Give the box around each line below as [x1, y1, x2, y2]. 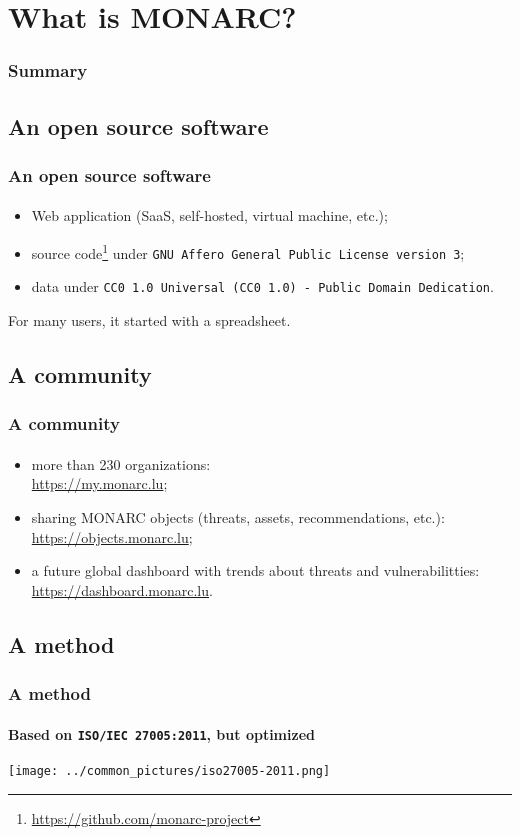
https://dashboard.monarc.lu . [31, 579, 213, 600]
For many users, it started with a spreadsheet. [8, 310, 291, 330]
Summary [8, 58, 88, 83]
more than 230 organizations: [31, 453, 211, 474]
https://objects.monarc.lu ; [31, 526, 193, 547]
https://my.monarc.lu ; [31, 473, 168, 494]
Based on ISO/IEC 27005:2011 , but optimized [8, 723, 315, 744]
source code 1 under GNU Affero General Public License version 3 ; [31, 240, 465, 263]
